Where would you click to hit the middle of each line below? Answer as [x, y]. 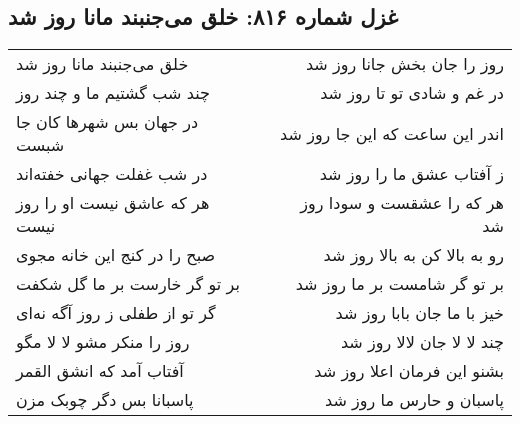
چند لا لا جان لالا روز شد [422, 342]
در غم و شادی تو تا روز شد [412, 93]
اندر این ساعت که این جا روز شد [392, 133]
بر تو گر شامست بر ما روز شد [399, 284]
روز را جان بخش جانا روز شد [404, 64]
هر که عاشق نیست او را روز [113, 203]
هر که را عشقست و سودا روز [402, 203]
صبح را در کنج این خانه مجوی [116, 255]
